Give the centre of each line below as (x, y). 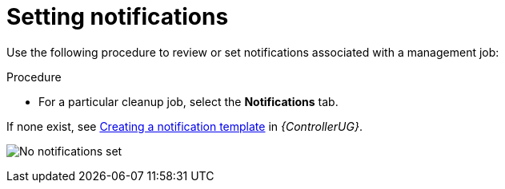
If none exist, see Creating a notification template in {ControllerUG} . (184, 126)
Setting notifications (118, 17)
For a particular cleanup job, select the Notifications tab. (188, 101)
